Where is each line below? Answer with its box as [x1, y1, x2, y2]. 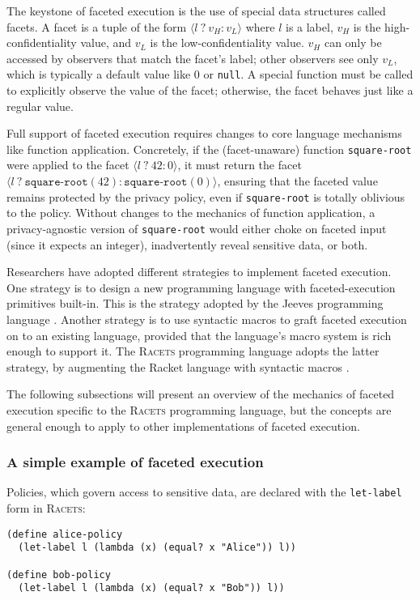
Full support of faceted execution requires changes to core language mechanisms [6, 125, 402, 142]
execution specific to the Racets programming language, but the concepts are [6, 401, 392, 418]
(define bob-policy [6, 568, 111, 581]
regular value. [6, 97, 74, 114]
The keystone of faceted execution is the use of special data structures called [6, 2, 386, 19]
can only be [324, 34, 382, 51]
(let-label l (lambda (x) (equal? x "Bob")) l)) [18, 582, 285, 594]
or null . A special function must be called [203, 66, 414, 83]
